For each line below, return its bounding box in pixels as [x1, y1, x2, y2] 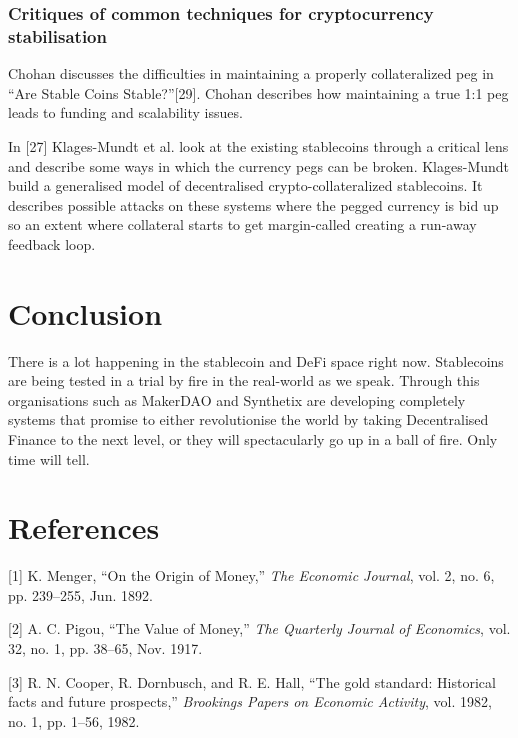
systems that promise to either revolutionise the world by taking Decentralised [8, 409, 489, 430]
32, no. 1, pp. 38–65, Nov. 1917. [8, 638, 203, 659]
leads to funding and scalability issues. [8, 102, 243, 123]
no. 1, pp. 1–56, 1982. [8, 710, 140, 731]
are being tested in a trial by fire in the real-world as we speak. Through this [8, 370, 480, 391]
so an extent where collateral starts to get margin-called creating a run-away [8, 214, 477, 235]
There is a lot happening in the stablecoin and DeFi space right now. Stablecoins [8, 350, 504, 371]
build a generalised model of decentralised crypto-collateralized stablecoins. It [8, 175, 483, 196]
